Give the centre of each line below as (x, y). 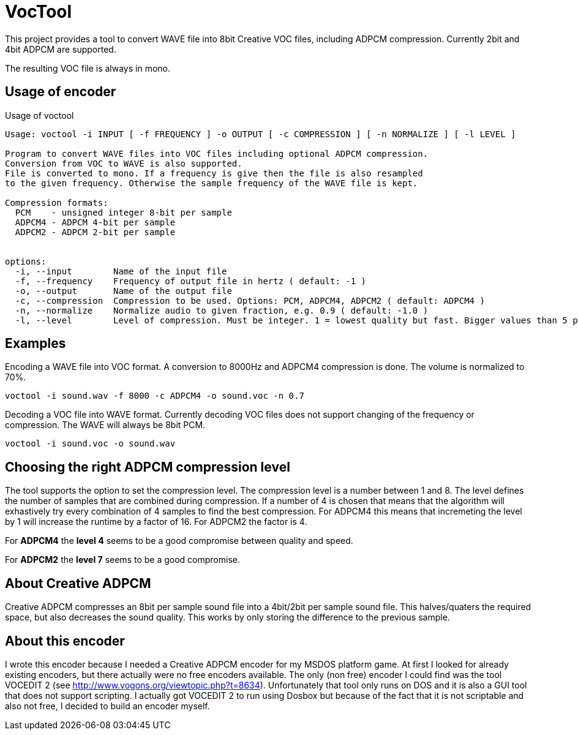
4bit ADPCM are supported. (61, 49)
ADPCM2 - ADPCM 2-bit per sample (95, 232)
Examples (36, 344)
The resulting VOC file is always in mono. (88, 68)
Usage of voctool (39, 115)
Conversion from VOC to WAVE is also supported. (124, 163)
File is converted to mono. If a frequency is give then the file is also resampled (214, 173)
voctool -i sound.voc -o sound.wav (90, 444)
